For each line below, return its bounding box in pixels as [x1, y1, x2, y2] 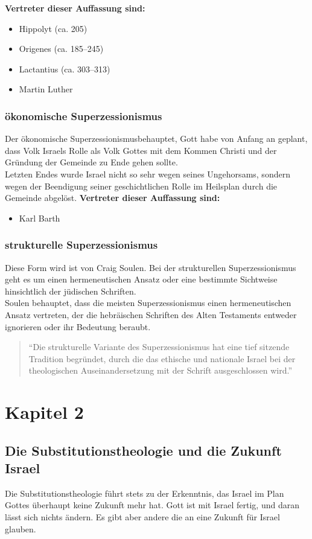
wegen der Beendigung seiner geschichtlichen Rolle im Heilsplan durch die [5, 179, 278, 192]
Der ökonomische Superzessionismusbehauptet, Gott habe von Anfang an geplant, [5, 132, 308, 145]
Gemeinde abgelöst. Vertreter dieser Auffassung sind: [5, 191, 220, 204]
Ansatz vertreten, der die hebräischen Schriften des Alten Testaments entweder [5, 308, 297, 321]
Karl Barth [19, 211, 60, 224]
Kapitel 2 [5, 400, 84, 424]
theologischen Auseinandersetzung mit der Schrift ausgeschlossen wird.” [28, 364, 293, 377]
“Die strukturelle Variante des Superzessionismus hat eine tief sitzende [28, 340, 290, 353]
